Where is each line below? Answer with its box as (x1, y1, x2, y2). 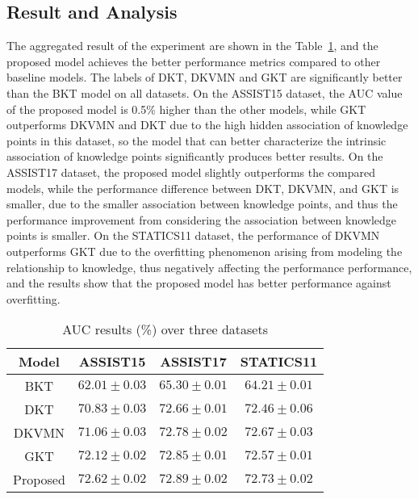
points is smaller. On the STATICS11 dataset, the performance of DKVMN (6, 227, 380, 244)
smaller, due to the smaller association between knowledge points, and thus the (6, 195, 398, 212)
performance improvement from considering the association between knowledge (6, 211, 397, 228)
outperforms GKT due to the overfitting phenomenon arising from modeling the (6, 242, 403, 259)
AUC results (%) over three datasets (62, 320, 268, 339)
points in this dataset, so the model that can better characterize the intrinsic (6, 132, 387, 149)
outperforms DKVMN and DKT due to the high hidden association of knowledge (6, 116, 408, 133)
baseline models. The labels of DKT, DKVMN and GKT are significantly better (6, 69, 403, 86)
